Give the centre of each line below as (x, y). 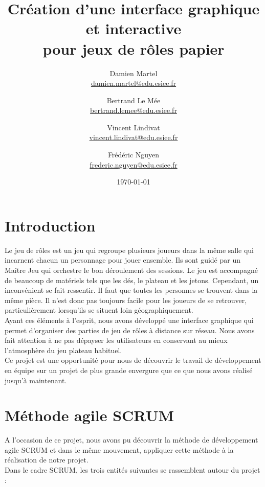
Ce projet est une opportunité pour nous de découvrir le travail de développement (133, 360)
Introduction (50, 225)
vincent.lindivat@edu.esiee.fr (134, 137)
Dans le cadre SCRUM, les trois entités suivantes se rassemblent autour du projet (132, 470)
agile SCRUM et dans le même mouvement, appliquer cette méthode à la (119, 449)
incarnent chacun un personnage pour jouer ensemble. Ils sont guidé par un (123, 260)
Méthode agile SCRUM (89, 415)
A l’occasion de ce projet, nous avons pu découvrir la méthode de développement (131, 440)
